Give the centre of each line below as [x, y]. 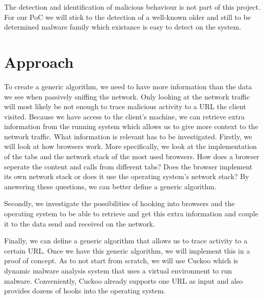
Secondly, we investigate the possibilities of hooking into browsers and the [120, 203]
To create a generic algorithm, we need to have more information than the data [128, 86]
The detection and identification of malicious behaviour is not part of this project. [132, 7]
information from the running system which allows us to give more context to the [131, 126]
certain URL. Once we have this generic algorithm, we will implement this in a [127, 250]
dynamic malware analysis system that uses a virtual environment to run [118, 270]
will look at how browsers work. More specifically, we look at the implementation [130, 146]
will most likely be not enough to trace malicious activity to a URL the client [125, 106]
